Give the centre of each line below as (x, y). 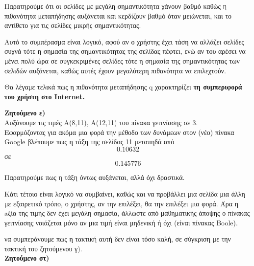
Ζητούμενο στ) (27, 258)
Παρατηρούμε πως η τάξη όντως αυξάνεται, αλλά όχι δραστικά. (95, 177)
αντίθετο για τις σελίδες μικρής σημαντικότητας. (73, 25)
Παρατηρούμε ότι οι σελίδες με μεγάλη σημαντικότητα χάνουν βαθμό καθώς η (116, 6)
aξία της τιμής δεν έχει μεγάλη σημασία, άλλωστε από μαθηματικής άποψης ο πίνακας (127, 213)
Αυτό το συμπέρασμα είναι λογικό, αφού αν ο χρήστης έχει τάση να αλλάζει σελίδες (124, 41)
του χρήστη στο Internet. (45, 96)
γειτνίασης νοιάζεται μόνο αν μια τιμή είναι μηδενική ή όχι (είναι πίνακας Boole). (121, 222)
